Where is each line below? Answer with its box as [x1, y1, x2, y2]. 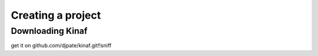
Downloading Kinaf [11, 26, 88, 36]
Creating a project [11, 9, 101, 22]
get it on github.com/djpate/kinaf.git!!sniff [11, 42, 112, 49]
